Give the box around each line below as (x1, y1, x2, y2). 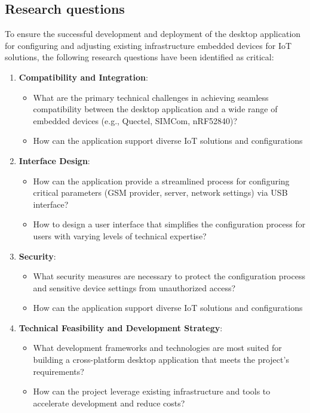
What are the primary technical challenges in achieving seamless (33, 91, 269, 103)
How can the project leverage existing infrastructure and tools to (33, 385, 271, 397)
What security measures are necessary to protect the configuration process (33, 270, 305, 282)
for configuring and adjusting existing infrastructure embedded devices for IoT (5, 39, 292, 51)
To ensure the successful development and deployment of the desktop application (5, 27, 301, 40)
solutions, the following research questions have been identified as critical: (5, 51, 274, 63)
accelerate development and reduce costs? (33, 396, 185, 409)
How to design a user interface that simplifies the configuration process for (33, 218, 306, 230)
